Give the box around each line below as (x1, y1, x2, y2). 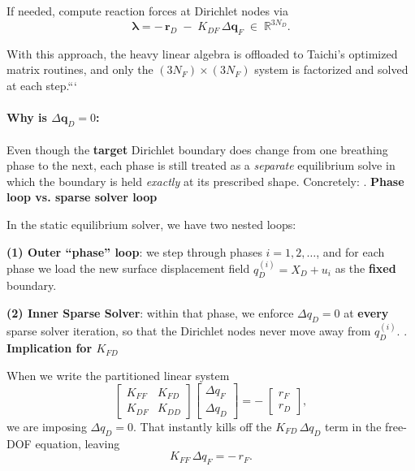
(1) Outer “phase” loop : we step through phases (6, 243, 262, 260)
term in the (325, 417, 382, 434)
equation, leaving (35, 434, 120, 452)
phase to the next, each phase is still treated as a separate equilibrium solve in (6, 157, 396, 174)
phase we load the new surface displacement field (6, 260, 250, 277)
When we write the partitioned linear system (6, 366, 230, 383)
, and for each (316, 243, 385, 260)
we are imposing (6, 417, 87, 434)
